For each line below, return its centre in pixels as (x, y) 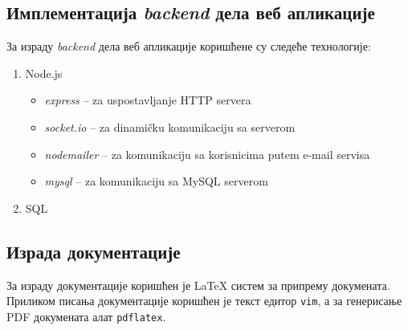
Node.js (44, 73)
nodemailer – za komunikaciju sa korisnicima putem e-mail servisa (207, 154)
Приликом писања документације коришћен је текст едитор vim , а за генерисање (204, 301)
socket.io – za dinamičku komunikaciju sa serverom (170, 126)
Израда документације (94, 251)
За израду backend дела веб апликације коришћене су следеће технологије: (189, 46)
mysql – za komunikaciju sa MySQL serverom (156, 181)
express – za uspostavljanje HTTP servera (148, 100)
